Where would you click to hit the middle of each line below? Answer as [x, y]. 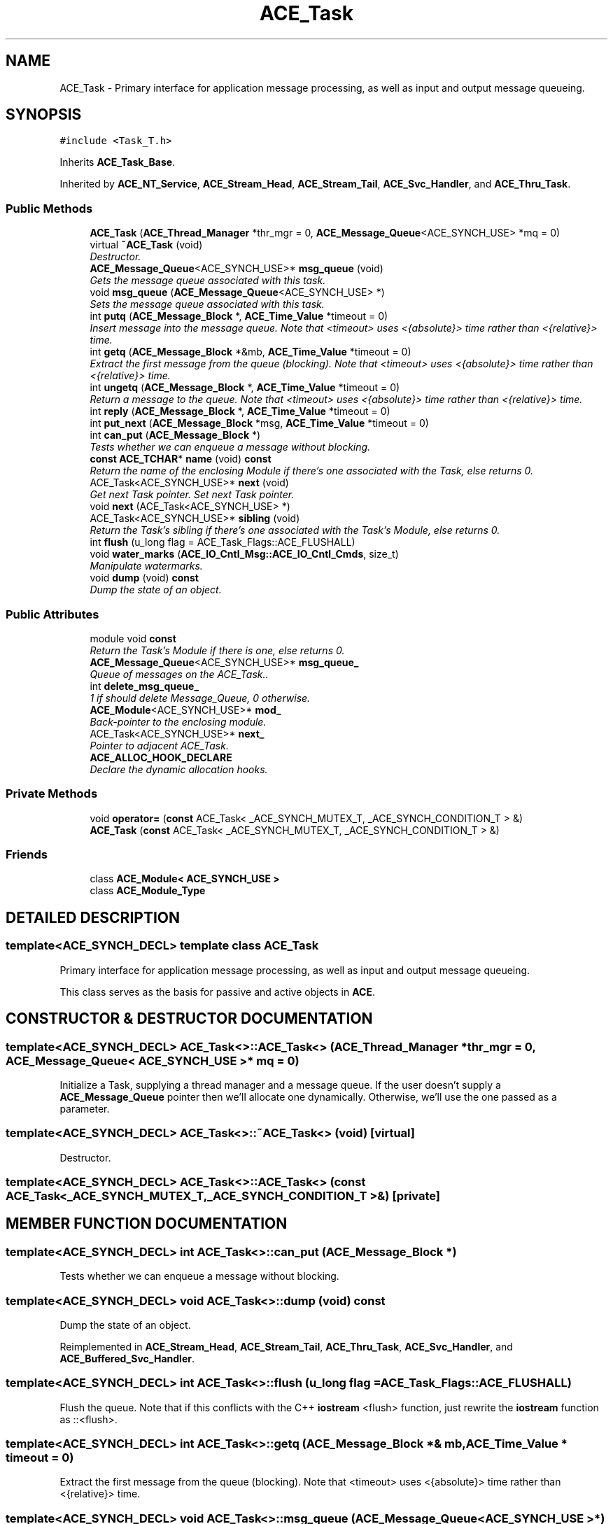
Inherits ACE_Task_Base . [118, 162]
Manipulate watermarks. [146, 566]
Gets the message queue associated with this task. [208, 281]
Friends [27, 855]
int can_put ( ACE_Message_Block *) [175, 435]
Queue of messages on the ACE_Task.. [179, 674]
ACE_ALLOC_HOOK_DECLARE [161, 757]
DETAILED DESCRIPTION [93, 917]
